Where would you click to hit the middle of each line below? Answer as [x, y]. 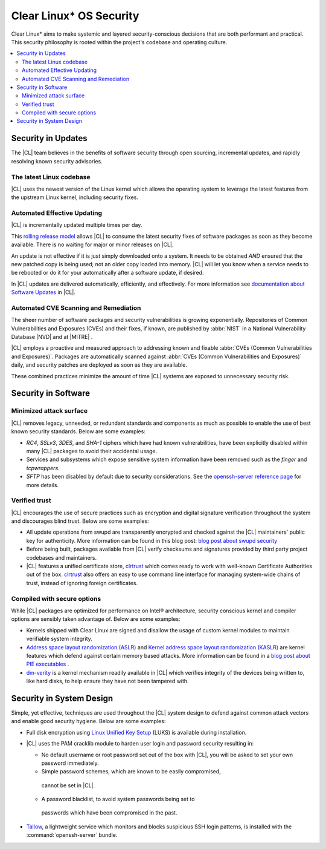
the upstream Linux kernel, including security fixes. [75, 197]
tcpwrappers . [43, 468]
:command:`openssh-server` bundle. [72, 835]
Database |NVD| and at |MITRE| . [52, 337]
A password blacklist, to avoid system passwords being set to [118, 799]
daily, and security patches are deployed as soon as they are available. [99, 365]
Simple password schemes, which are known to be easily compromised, [131, 772]
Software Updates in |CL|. [43, 292]
